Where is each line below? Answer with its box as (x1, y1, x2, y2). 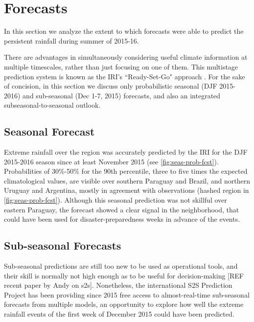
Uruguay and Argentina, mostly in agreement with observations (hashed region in (4, 185, 249, 195)
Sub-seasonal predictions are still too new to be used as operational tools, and (4, 261, 238, 271)
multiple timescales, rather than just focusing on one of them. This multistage (4, 61, 238, 71)
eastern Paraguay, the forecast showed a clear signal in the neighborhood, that (4, 204, 239, 214)
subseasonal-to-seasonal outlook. (4, 100, 101, 110)
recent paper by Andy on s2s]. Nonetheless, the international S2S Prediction (4, 280, 232, 290)
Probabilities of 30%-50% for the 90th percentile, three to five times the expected (4, 166, 248, 176)
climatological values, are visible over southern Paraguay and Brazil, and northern (4, 175, 250, 185)
